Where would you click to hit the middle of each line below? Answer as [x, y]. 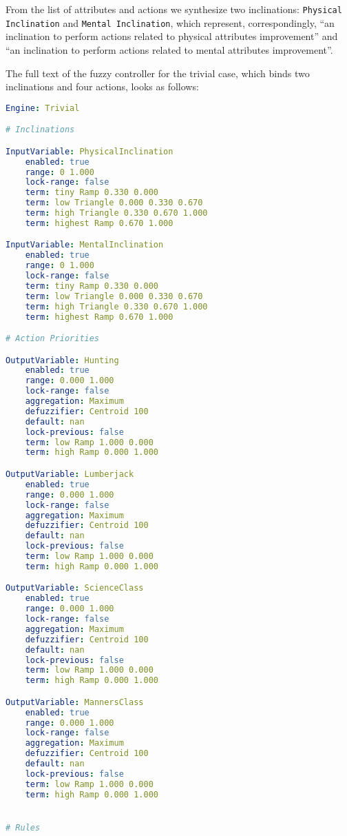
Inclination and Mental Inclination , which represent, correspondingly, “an [170, 22]
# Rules [23, 827]
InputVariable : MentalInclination [85, 245]
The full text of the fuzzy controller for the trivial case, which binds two [158, 73]
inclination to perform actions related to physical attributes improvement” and [172, 36]
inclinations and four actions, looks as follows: [102, 86]
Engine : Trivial [43, 108]
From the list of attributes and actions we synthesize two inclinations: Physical [174, 9]
